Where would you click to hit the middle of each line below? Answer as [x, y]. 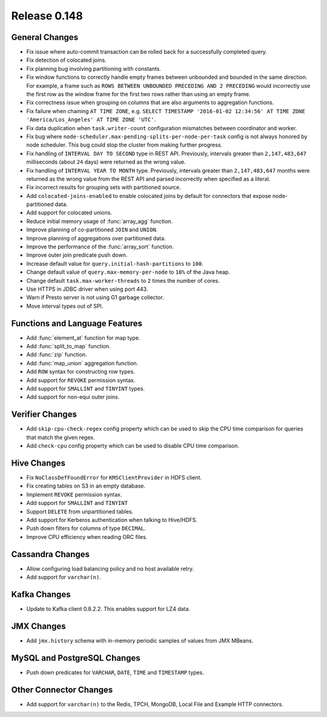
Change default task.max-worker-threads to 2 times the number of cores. [123, 280]
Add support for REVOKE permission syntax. [81, 380]
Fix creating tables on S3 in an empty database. [86, 486]
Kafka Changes [41, 594]
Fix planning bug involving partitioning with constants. [94, 68]
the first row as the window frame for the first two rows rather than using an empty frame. [138, 94]
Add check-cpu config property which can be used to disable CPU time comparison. [133, 446]
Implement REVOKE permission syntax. [74, 494]
